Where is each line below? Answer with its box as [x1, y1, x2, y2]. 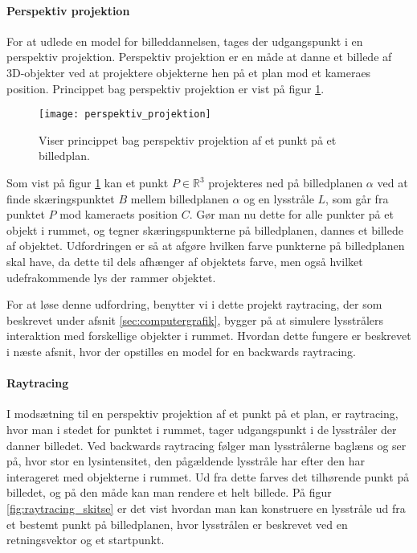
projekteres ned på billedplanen [208, 174, 363, 191]
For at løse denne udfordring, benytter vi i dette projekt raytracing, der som [6, 296, 382, 313]
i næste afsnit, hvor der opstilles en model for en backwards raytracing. [6, 342, 357, 359]
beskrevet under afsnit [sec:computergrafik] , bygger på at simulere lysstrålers [6, 311, 384, 328]
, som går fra [325, 190, 389, 207]
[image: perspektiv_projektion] [39, 109, 211, 121]
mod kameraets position [59, 206, 178, 223]
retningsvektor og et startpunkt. [6, 531, 165, 548]
